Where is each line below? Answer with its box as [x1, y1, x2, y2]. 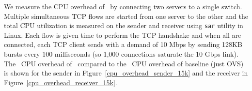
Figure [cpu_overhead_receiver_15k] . [4, 77, 117, 87]
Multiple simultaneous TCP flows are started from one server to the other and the [4, 11, 249, 21]
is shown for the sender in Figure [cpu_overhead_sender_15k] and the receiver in [4, 68, 248, 78]
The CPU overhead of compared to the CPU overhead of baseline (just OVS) [4, 58, 244, 68]
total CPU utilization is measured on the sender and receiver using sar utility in [4, 20, 243, 30]
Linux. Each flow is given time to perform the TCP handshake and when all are [4, 30, 241, 40]
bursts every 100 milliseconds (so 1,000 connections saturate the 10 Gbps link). [4, 49, 238, 59]
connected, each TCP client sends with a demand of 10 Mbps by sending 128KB [4, 39, 242, 49]
